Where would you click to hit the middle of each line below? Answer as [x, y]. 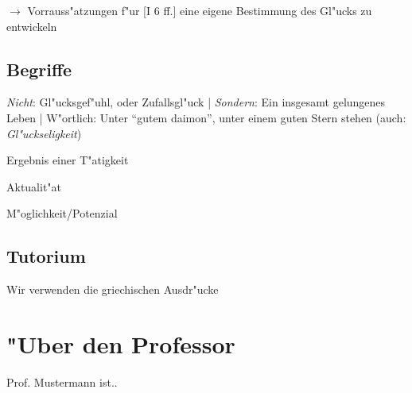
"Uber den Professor [121, 343]
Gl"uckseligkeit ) [44, 133]
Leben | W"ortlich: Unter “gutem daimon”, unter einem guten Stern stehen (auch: [206, 117]
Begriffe [39, 69]
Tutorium [46, 256]
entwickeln [32, 26]
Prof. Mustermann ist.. [62, 381]
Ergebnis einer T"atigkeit [68, 160]
